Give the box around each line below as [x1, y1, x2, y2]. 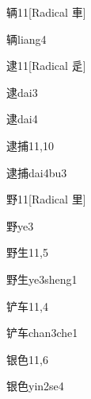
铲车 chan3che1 [6, 324, 78, 341]
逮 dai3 [6, 83, 38, 100]
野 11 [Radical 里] [6, 191, 86, 207]
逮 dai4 [6, 110, 38, 127]
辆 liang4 [6, 30, 47, 47]
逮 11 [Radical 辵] [6, 57, 86, 74]
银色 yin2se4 [6, 378, 64, 394]
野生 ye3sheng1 [6, 270, 78, 287]
